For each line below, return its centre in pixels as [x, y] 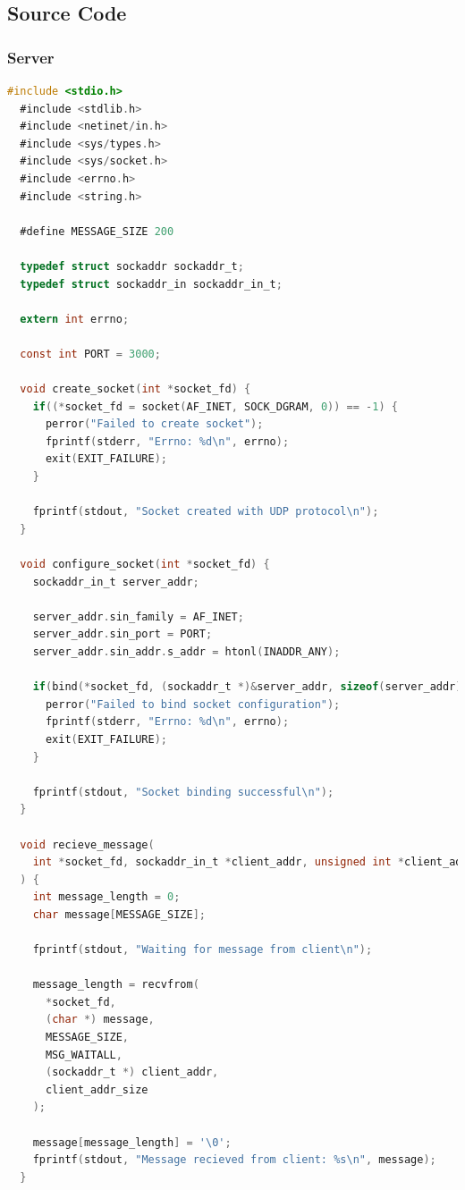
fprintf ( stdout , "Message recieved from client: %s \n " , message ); [234, 1160]
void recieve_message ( [87, 844]
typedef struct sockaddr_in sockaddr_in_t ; [151, 284]
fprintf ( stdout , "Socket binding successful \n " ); [183, 792]
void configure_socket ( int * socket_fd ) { [145, 565]
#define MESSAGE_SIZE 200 [97, 231]
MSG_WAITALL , [84, 1055]
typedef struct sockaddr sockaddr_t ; [132, 266]
